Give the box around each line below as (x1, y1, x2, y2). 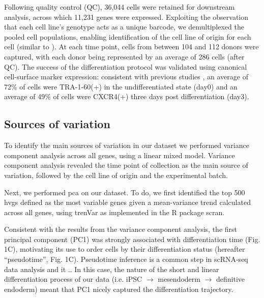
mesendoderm (158, 274, 200, 284)
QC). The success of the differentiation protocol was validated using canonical (4, 61, 247, 72)
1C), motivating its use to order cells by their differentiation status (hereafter (4, 244, 245, 254)
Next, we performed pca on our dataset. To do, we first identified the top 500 (4, 187, 245, 197)
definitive (216, 274, 245, 284)
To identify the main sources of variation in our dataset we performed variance (4, 140, 249, 151)
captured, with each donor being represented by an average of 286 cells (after (4, 51, 245, 62)
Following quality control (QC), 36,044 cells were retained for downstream (4, 2, 235, 12)
